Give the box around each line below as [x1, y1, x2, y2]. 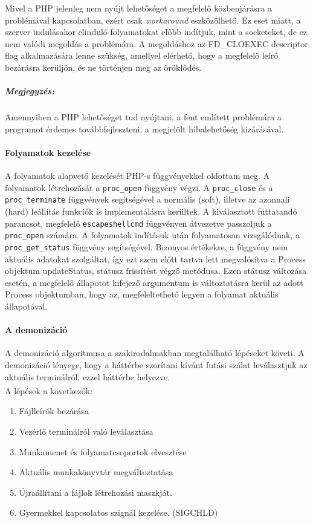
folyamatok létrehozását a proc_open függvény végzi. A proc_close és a [5, 181, 273, 193]
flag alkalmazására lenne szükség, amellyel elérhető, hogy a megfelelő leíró [5, 49, 279, 62]
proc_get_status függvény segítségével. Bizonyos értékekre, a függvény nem [5, 240, 288, 253]
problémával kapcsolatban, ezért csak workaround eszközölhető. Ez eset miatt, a [5, 13, 301, 26]
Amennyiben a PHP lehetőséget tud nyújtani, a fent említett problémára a [5, 111, 282, 123]
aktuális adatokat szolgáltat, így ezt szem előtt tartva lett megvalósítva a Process [5, 252, 306, 265]
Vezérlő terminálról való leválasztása [19, 424, 153, 437]
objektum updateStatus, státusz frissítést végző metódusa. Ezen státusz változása [5, 264, 307, 277]
